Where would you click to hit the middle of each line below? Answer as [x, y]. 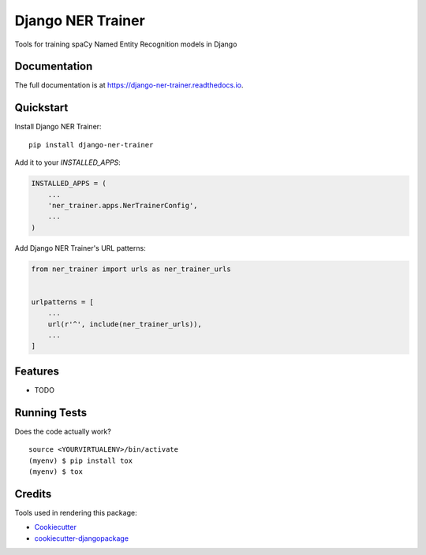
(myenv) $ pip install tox [81, 460]
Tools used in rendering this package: [76, 512]
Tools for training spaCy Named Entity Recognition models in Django [126, 44]
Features [37, 371]
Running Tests [50, 413]
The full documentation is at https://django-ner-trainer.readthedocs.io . [129, 85]
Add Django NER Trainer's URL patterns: [80, 248]
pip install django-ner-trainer [91, 145]
